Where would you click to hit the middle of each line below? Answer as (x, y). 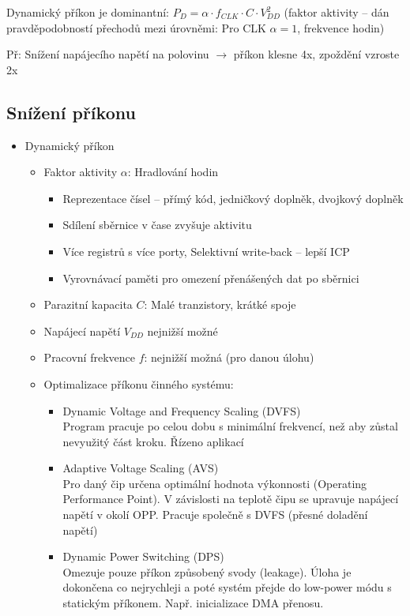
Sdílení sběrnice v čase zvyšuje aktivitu (157, 225)
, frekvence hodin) (341, 27)
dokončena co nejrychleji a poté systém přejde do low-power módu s (227, 587)
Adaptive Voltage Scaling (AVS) (141, 468)
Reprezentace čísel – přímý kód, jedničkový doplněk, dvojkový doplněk (233, 198)
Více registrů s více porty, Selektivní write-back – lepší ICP (206, 251)
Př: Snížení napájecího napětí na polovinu (108, 54)
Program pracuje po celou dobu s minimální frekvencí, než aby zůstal (230, 426)
